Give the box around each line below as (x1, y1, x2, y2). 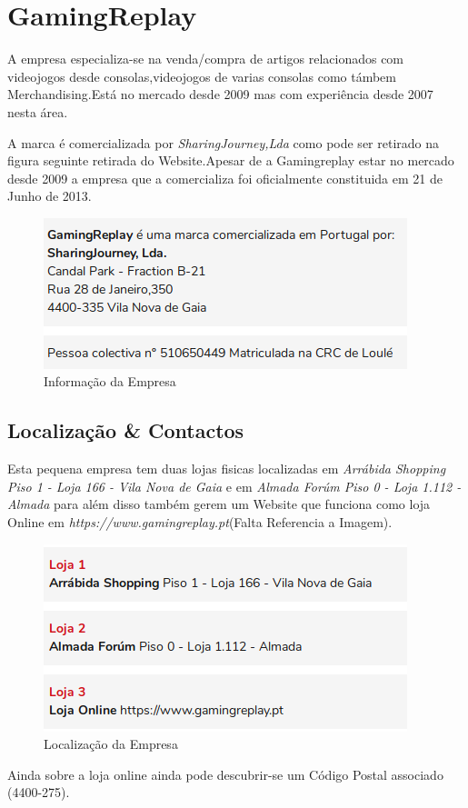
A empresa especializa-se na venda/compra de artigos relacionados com (7, 49, 404, 68)
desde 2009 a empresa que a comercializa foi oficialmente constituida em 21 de (7, 168, 443, 187)
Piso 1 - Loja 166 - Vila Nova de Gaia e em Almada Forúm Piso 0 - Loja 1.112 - (7, 476, 462, 495)
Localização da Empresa (44, 734, 178, 753)
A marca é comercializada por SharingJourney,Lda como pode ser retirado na (7, 133, 440, 152)
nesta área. (7, 102, 68, 121)
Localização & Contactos (7, 416, 244, 444)
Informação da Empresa (44, 372, 176, 391)
